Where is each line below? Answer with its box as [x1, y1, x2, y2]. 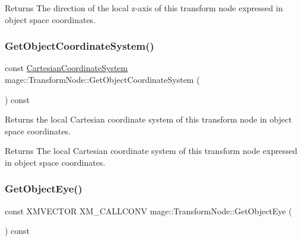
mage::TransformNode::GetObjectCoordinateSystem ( [5, 73, 200, 85]
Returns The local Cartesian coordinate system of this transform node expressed [5, 144, 297, 157]
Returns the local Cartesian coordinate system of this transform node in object [5, 113, 292, 126]
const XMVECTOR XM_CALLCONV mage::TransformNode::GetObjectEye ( [5, 204, 292, 217]
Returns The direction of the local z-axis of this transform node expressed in [5, 2, 283, 14]
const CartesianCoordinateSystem [5, 62, 128, 74]
